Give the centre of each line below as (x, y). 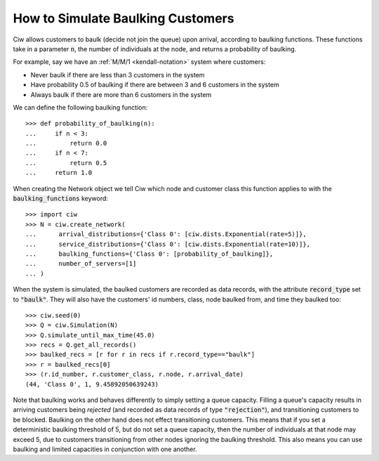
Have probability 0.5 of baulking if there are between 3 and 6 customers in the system (155, 85)
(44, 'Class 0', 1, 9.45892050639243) (92, 384)
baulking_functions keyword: (61, 199)
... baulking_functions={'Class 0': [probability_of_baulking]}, (149, 254)
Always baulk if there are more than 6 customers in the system (121, 94)
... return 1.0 (59, 173)
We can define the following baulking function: (80, 107)
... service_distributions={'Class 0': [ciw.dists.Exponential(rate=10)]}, (168, 244)
